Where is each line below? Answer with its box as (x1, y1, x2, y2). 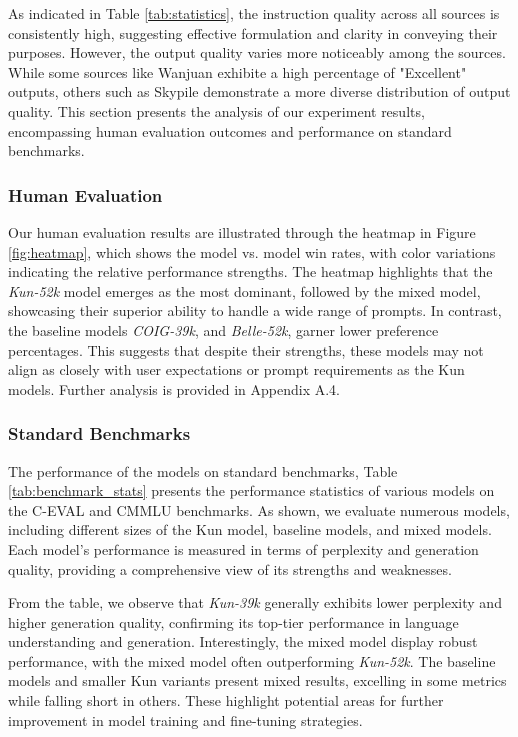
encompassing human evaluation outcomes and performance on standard (8, 120, 452, 141)
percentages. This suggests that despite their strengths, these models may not (8, 339, 484, 360)
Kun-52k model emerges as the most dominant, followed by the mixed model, (8, 280, 481, 301)
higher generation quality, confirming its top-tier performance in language (8, 611, 459, 632)
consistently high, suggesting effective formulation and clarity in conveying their (8, 22, 498, 43)
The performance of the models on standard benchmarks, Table (8, 460, 398, 481)
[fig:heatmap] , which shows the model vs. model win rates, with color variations (8, 241, 496, 262)
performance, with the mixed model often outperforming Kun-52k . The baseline (8, 650, 496, 671)
